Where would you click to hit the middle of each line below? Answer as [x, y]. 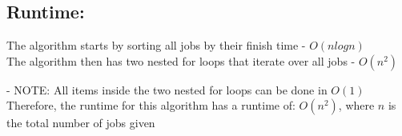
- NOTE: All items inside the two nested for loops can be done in [167, 89]
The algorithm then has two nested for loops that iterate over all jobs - [181, 60]
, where [356, 105]
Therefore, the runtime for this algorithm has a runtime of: [151, 105]
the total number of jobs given [81, 123]
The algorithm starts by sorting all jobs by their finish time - [156, 45]
